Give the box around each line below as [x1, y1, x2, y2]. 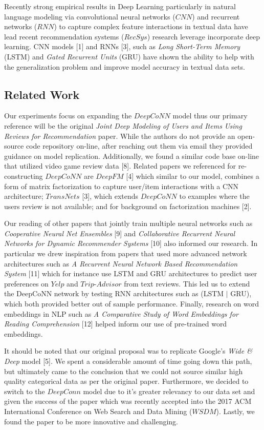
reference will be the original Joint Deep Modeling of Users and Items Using [4, 120, 242, 131]
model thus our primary [172, 110, 248, 121]
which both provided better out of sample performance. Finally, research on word [4, 298, 259, 309]
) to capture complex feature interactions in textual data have [54, 21, 248, 32]
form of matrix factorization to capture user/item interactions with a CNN [4, 180, 239, 191]
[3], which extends [82, 191, 139, 201]
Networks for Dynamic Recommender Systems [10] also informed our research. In [4, 238, 258, 249]
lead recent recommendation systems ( [4, 31, 124, 42]
